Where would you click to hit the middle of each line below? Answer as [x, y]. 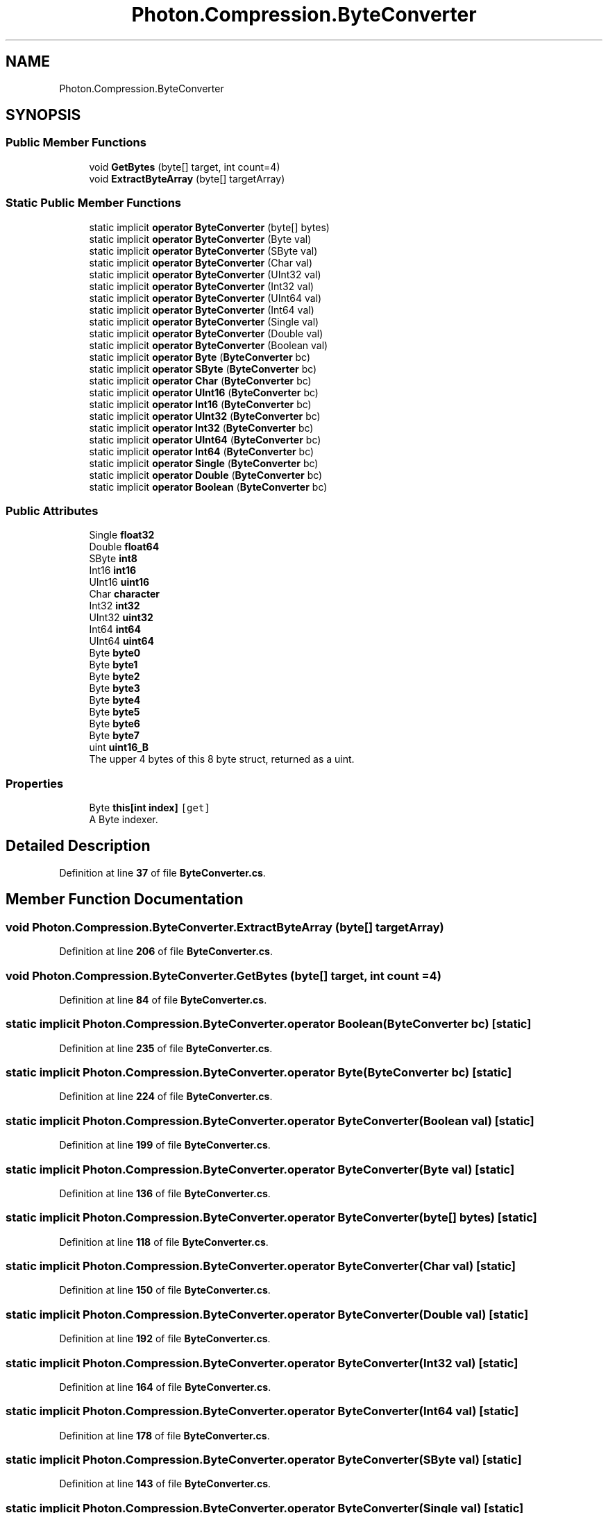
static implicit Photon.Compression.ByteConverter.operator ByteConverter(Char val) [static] [261, 1266]
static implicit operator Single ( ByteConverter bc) [204, 463]
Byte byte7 [114, 736]
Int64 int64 [115, 629]
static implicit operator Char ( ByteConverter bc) [200, 380]
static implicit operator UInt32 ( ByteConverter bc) [205, 416]
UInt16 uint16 [119, 582]
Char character [124, 594]
